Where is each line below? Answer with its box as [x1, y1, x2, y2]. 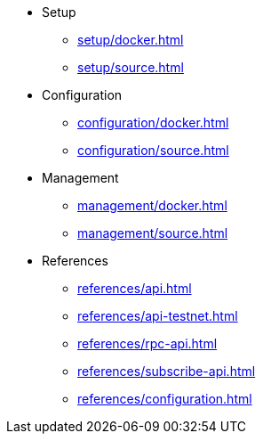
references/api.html [77, 281, 192, 296]
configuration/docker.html [77, 115, 229, 130]
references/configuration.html [77, 391, 252, 406]
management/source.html [77, 225, 228, 241]
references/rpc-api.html [77, 336, 218, 351]
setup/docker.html [77, 32, 184, 47]
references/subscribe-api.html [77, 363, 256, 379]
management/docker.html [77, 198, 227, 213]
